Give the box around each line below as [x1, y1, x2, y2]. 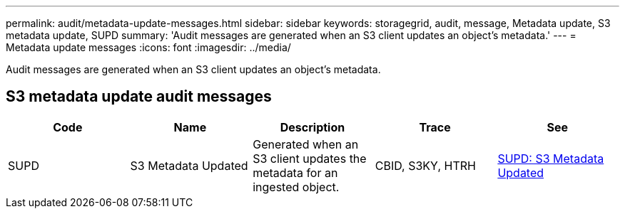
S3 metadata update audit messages [6, 87, 272, 106]
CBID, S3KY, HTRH [375, 158, 476, 173]
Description [280, 119, 345, 134]
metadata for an [253, 165, 338, 180]
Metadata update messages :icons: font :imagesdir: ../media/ [6, 41, 291, 53]
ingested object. [253, 179, 340, 194]
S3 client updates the [253, 151, 367, 166]
